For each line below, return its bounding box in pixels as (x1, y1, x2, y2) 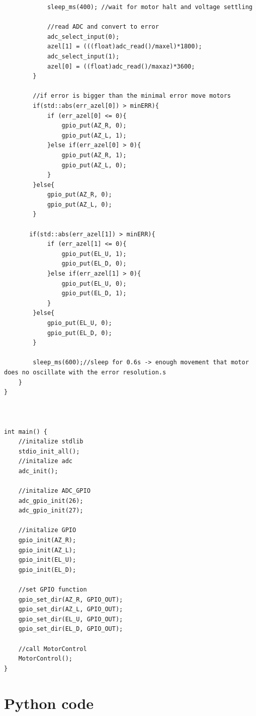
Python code (4, 692, 94, 713)
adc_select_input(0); (47, 33, 120, 40)
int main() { (4, 428, 47, 435)
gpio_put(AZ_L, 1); (61, 132, 127, 139)
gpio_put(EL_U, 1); (61, 250, 127, 257)
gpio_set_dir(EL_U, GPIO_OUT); (18, 615, 123, 623)
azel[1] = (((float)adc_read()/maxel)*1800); (47, 43, 202, 50)
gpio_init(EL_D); (18, 566, 76, 573)
